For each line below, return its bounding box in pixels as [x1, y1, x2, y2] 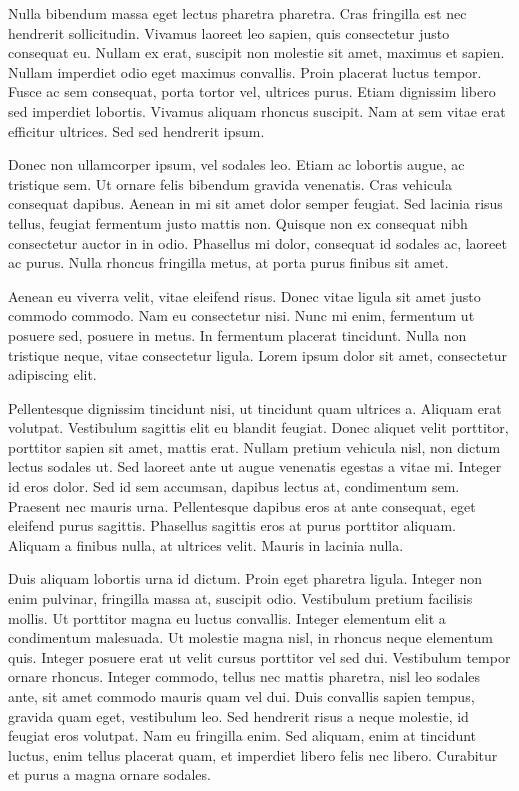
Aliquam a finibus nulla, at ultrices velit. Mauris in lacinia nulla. [8, 534, 404, 555]
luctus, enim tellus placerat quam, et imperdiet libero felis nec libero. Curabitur [8, 744, 498, 765]
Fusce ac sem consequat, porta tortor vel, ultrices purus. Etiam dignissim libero [8, 81, 496, 102]
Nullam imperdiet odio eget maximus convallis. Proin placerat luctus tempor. [8, 61, 482, 82]
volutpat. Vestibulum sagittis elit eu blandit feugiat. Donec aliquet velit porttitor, [8, 417, 509, 438]
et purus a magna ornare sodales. [8, 764, 211, 785]
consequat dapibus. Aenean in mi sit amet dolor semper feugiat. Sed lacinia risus [8, 193, 503, 214]
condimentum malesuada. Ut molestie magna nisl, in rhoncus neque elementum [8, 627, 493, 648]
